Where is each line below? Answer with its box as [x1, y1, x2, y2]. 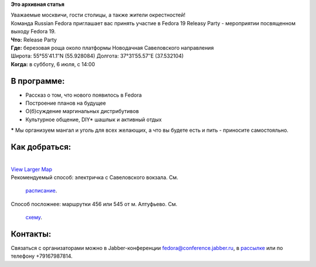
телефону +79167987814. [11, 252, 73, 260]
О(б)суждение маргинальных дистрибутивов [25, 108, 139, 115]
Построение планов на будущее [25, 100, 107, 107]
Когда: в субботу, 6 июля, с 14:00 [11, 60, 95, 67]
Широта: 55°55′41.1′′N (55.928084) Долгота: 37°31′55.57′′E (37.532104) [11, 53, 184, 60]
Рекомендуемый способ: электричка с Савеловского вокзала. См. [11, 173, 178, 181]
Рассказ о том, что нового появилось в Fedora [25, 91, 142, 98]
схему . [25, 214, 43, 221]
